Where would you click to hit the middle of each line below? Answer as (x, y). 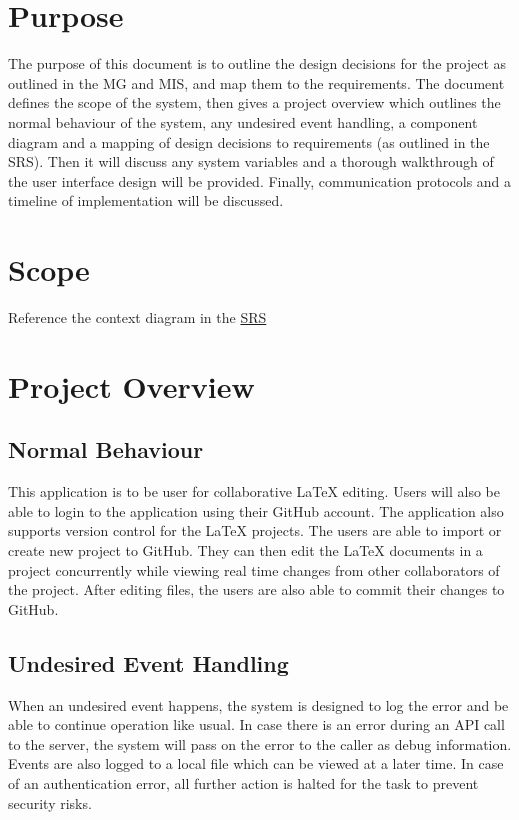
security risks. (50, 802)
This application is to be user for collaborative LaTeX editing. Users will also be (254, 491)
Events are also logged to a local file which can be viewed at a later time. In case (256, 763)
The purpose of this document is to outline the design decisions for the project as (257, 63)
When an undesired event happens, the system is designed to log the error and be (258, 704)
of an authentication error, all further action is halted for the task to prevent (243, 782)
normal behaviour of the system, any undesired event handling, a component (243, 121)
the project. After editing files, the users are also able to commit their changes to (256, 589)
